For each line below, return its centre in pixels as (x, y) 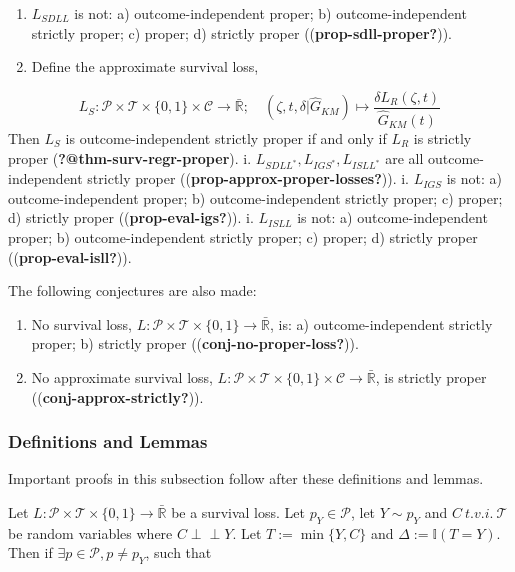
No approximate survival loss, (122, 377)
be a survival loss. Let (238, 512)
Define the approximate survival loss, (145, 66)
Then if (30, 552)
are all (404, 157)
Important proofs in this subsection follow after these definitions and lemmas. (246, 478)
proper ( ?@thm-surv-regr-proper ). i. (130, 157)
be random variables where (90, 532)
